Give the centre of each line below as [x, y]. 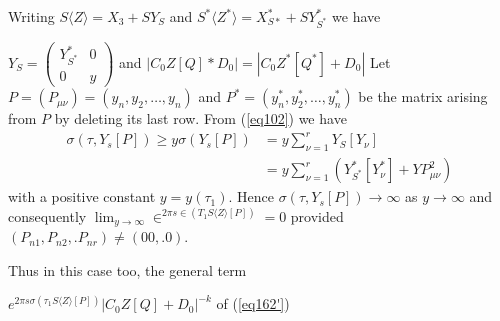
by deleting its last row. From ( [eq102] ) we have [200, 118]
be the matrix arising [423, 96]
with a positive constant [82, 196]
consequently [47, 215]
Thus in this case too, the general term [127, 269]
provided [317, 215]
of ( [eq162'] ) [253, 303]
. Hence [251, 196]
